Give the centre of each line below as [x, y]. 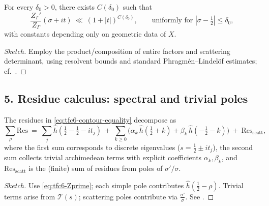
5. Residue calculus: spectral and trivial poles [126, 98]
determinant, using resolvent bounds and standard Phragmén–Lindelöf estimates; [131, 61]
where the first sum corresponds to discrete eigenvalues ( [92, 147]
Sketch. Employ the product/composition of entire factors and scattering [117, 51]
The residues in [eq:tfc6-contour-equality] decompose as [90, 119]
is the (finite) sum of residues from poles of [96, 168]
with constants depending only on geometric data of [85, 34]
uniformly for [172, 21]
